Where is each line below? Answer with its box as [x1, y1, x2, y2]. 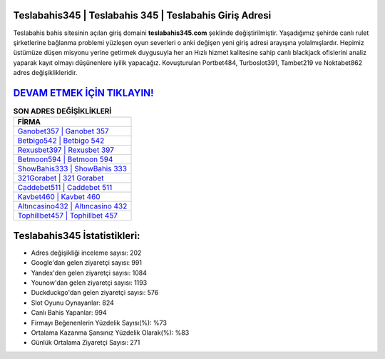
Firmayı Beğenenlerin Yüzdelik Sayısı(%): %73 [31, 318, 168, 327]
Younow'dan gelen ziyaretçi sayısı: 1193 [31, 278, 148, 287]
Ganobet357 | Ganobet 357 [17, 126, 110, 136]
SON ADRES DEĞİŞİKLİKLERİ [13, 106, 112, 116]
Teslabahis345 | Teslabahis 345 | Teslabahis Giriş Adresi [13, 9, 272, 21]
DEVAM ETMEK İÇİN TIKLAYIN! [13, 86, 154, 99]
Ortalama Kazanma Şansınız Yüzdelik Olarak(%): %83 [31, 328, 190, 337]
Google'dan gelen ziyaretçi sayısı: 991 [31, 258, 143, 267]
